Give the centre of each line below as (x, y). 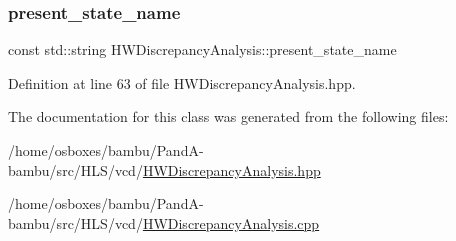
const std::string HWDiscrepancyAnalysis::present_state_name (202, 49)
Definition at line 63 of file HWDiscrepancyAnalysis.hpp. (182, 82)
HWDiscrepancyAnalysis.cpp (231, 222)
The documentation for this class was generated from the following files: (228, 116)
